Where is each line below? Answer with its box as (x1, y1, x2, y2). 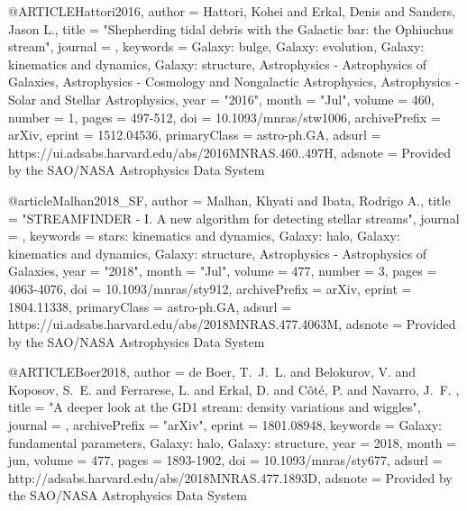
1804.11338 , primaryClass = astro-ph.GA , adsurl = (8, 297, 292, 315)
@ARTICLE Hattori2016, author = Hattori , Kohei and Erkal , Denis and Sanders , (8, 2, 456, 20)
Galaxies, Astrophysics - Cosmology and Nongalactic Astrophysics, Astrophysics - (8, 72, 460, 91)
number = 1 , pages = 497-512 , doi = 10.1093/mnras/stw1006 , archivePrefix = (8, 107, 441, 126)
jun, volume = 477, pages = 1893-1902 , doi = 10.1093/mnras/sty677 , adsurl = (8, 451, 443, 470)
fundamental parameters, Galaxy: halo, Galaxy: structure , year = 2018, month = (8, 433, 457, 452)
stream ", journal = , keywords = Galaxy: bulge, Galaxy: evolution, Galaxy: (8, 37, 425, 56)
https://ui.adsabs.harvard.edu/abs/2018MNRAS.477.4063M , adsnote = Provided (8, 315, 456, 333)
